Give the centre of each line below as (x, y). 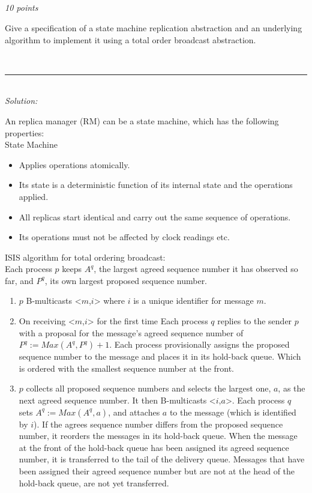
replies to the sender (255, 321)
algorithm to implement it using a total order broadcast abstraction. (130, 39)
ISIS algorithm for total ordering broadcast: (85, 257)
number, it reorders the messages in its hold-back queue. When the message (158, 436)
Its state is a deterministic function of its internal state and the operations (156, 185)
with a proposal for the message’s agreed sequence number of (131, 332)
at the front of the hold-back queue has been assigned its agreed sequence (154, 447)
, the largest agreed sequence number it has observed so (196, 269)
